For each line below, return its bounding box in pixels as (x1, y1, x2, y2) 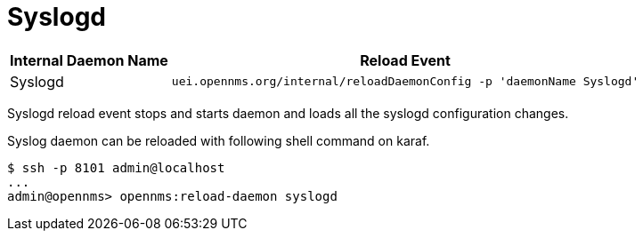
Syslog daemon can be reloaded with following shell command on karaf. (7, 132, 430, 148)
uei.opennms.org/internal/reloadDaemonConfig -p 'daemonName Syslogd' (171, 75, 639, 89)
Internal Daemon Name (10, 51, 168, 69)
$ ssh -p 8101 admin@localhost (7, 160, 225, 175)
